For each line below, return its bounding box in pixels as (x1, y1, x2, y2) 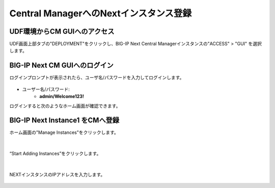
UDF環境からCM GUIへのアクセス (9, 27, 115, 36)
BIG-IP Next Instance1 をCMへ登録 (9, 116, 120, 125)
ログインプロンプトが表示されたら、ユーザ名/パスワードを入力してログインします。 (9, 75, 184, 81)
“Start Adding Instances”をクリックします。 (9, 151, 101, 157)
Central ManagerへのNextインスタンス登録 (9, 8, 192, 19)
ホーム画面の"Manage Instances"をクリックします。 (9, 129, 119, 135)
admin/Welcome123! (39, 93, 84, 100)
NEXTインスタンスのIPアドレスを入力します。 (9, 172, 105, 177)
